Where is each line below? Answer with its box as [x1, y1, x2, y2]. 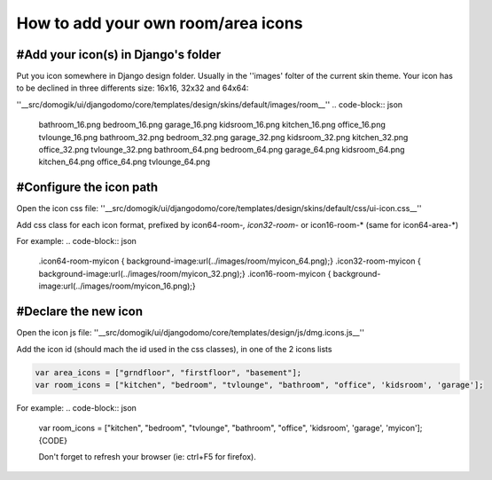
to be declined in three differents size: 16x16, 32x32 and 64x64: [16, 83, 249, 93]
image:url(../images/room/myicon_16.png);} [38, 280, 197, 292]
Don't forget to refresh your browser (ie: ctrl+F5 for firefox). [38, 452, 256, 462]
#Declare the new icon [16, 304, 144, 319]
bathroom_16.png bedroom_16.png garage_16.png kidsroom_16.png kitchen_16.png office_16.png [38, 120, 386, 130]
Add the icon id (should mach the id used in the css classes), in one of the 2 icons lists [16, 343, 332, 354]
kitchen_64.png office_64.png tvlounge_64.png [38, 156, 211, 168]
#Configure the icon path [16, 180, 159, 195]
